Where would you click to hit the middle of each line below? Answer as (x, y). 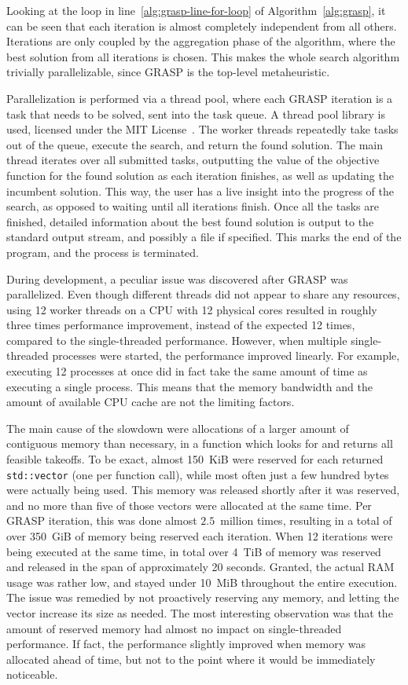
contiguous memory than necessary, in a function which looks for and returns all (200, 443)
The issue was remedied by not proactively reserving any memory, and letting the (203, 597)
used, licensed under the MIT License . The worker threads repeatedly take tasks (202, 129)
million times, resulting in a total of (306, 520)
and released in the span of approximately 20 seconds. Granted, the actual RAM (200, 567)
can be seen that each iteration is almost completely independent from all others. (202, 26)
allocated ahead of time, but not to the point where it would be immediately (191, 659)
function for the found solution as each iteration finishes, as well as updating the (200, 175)
